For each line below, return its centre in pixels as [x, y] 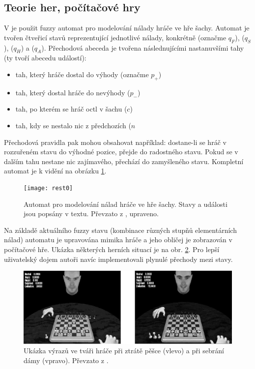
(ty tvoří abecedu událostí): [45, 58]
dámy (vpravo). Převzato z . [66, 360]
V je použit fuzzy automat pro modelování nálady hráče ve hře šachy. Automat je [127, 28]
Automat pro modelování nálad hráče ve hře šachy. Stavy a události [126, 204]
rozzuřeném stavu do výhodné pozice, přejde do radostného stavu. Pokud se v [121, 152]
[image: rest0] [48, 188]
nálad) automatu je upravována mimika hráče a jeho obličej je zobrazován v [118, 240]
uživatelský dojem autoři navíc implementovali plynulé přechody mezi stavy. [118, 259]
